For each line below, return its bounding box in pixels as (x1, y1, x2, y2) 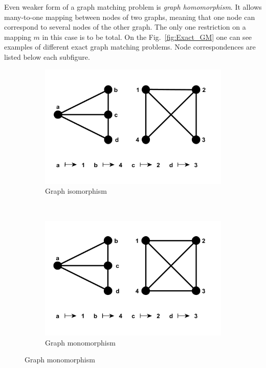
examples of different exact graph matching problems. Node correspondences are (4, 41, 256, 52)
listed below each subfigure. (4, 51, 90, 62)
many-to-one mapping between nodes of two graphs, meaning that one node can (4, 11, 255, 22)
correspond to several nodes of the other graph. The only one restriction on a (4, 21, 246, 32)
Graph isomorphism (45, 186, 107, 196)
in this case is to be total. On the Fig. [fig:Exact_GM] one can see (42, 31, 252, 42)
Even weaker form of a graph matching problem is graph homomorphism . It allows (4, 2, 262, 12)
